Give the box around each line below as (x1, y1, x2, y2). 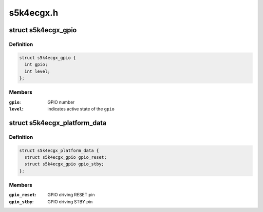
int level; (24, 68, 51, 74)
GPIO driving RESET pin (47, 192, 95, 198)
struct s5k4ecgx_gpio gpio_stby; (24, 161, 104, 167)
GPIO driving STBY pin (47, 198, 93, 205)
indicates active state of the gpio (47, 106, 114, 112)
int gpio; (24, 62, 48, 67)
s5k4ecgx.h (9, 7, 58, 18)
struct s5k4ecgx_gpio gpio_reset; (24, 154, 107, 160)
